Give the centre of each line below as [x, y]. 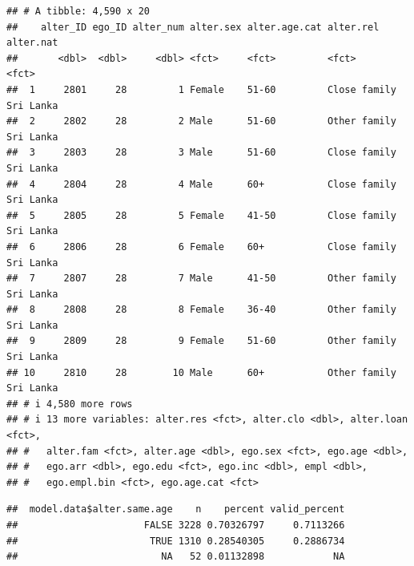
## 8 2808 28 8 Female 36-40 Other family [201, 310]
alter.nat [32, 43]
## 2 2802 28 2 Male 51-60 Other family [201, 121]
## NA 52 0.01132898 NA [176, 557]
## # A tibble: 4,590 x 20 [78, 11]
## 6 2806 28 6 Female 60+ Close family [201, 247]
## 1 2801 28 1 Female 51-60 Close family [201, 89]
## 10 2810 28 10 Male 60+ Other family [201, 372]
